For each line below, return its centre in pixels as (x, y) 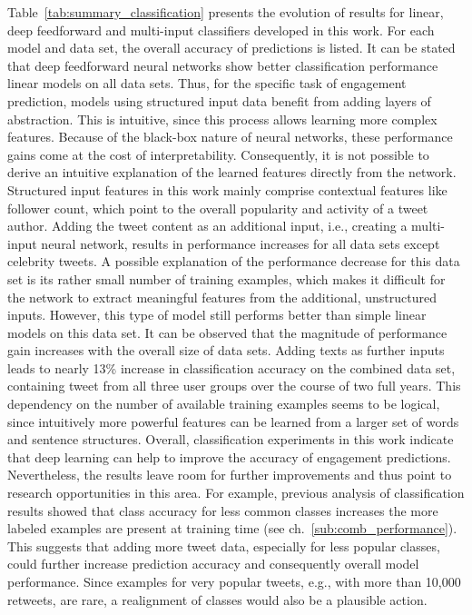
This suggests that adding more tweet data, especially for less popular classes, (224, 546)
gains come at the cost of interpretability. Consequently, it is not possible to (218, 154)
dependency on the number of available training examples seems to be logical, (224, 404)
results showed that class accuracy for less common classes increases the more (223, 510)
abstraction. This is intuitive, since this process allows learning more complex (222, 119)
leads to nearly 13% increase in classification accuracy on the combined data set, (231, 367)
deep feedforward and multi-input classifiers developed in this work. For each (221, 30)
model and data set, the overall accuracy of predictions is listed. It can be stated (231, 48)
